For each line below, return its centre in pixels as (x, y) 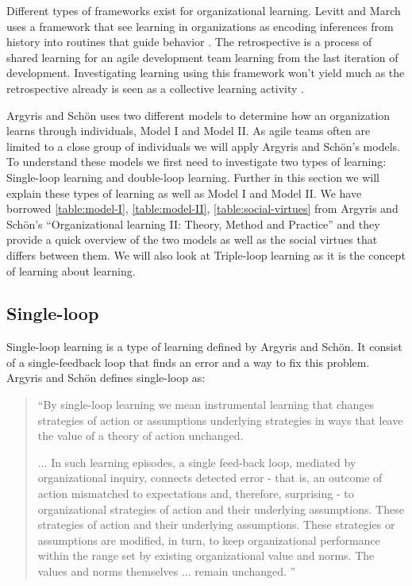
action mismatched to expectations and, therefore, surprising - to (196, 493)
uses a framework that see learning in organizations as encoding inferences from (200, 26)
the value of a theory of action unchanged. (141, 436)
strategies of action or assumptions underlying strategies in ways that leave (220, 420)
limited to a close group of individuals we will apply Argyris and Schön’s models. (203, 146)
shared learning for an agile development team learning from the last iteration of (202, 57)
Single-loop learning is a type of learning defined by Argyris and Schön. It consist (204, 347)
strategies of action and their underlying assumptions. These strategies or (216, 524)
